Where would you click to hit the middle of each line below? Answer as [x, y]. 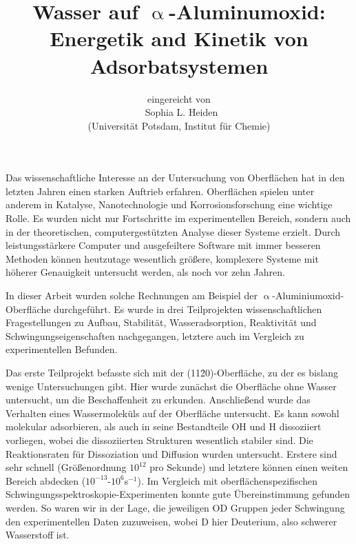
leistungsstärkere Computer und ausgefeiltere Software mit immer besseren [163, 245]
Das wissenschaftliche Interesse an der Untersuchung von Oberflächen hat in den [175, 178]
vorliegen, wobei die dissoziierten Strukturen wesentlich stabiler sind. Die [159, 440]
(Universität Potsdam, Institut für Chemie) [179, 125]
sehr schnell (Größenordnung [66, 467]
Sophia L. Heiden [181, 112]
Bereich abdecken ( [46, 480]
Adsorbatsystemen [179, 65]
